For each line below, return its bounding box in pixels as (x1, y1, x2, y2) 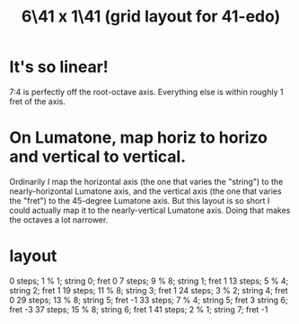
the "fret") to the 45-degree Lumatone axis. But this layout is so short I (9, 195, 270, 206)
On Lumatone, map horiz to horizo (9, 127, 268, 148)
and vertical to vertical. (9, 146, 187, 167)
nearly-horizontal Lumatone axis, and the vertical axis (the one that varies (9, 186, 282, 197)
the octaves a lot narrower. (9, 214, 109, 225)
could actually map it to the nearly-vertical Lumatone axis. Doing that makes (9, 205, 291, 215)
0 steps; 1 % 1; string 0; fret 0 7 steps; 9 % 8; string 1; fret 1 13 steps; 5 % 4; (9, 276, 289, 286)
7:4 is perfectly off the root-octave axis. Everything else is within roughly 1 (9, 86, 284, 97)
